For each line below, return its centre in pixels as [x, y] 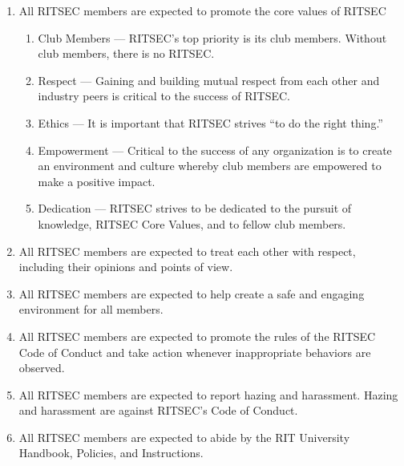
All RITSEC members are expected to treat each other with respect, [187, 251]
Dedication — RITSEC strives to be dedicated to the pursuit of [195, 208]
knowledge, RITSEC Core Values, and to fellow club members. [192, 223]
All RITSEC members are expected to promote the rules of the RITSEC [197, 336]
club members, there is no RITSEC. [126, 53]
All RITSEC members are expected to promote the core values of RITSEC [202, 10]
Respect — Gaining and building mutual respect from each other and [209, 80]
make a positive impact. [97, 181]
